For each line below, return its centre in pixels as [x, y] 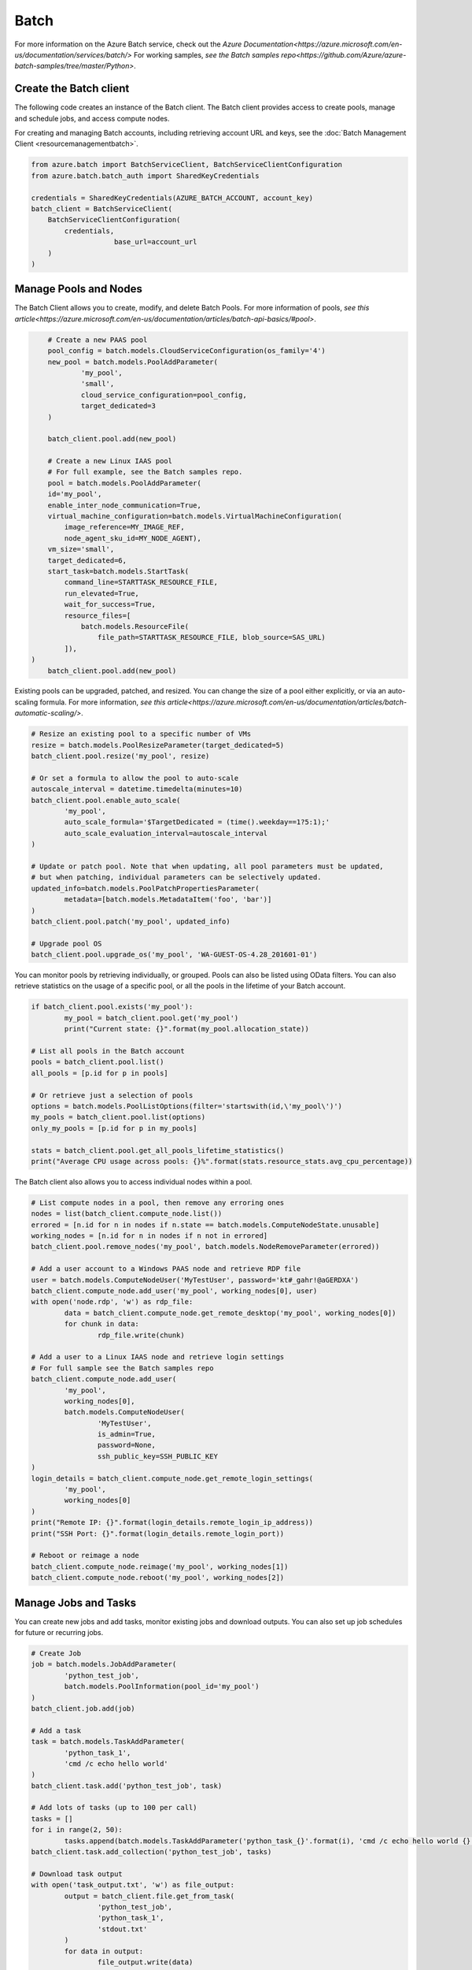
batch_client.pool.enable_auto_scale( [106, 800]
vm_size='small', [81, 549]
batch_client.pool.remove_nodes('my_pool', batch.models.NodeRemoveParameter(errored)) [205, 1247]
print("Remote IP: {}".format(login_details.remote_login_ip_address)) [172, 1522]
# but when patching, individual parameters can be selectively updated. [176, 877]
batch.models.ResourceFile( [135, 626]
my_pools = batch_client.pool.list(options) [118, 1117]
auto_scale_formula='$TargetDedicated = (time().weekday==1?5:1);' [197, 822]
